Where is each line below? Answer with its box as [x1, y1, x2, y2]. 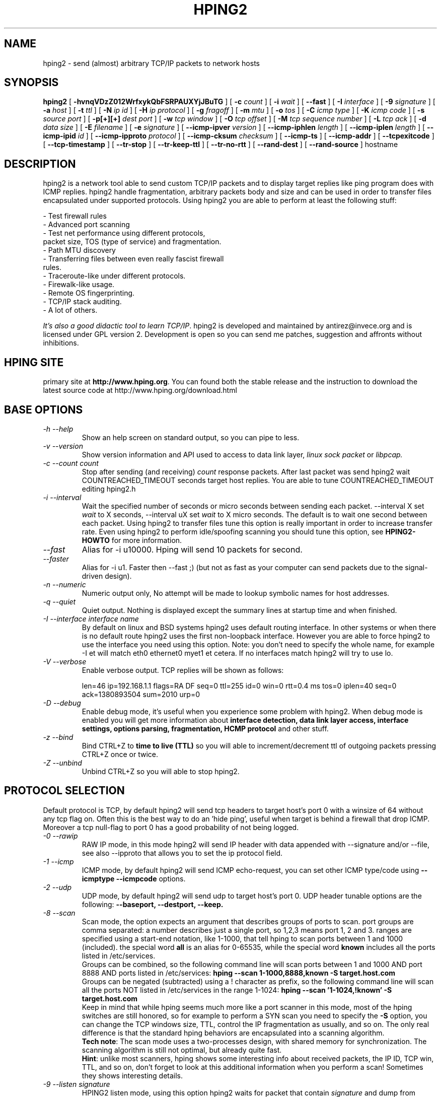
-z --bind [43, 732, 73, 741]
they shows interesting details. [82, 1071, 183, 1080]
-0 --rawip [43, 831, 78, 840]
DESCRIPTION [4, 157, 76, 170]
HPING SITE [4, 356, 64, 369]
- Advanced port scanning [43, 220, 130, 229]
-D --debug [43, 698, 81, 707]
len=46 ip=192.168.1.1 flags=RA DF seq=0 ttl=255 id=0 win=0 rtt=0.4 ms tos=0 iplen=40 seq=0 [82, 681, 397, 690]
